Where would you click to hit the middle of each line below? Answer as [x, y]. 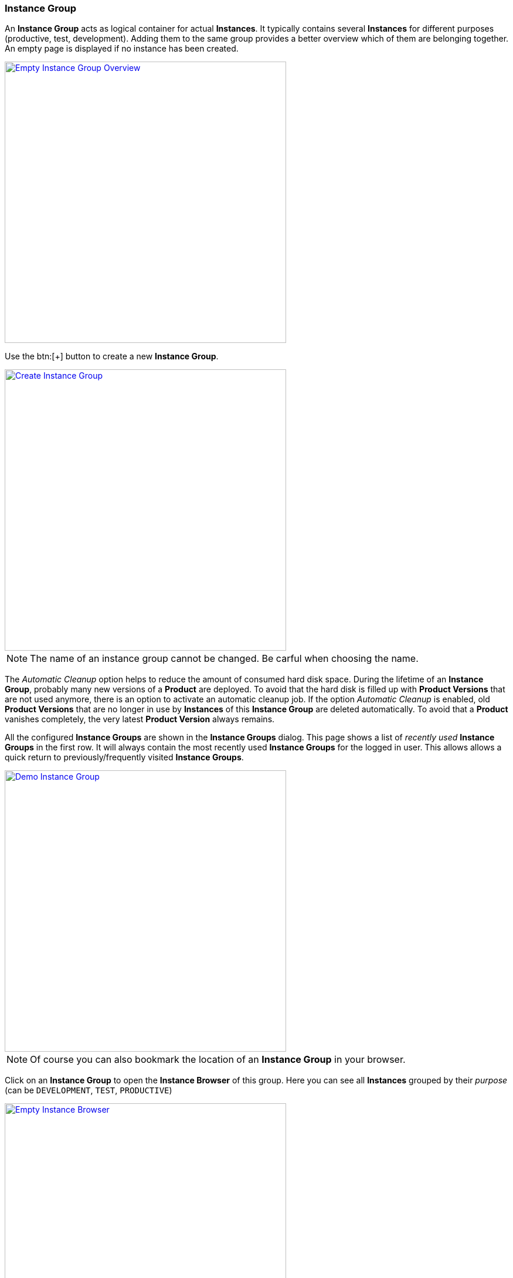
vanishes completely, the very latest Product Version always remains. [140, 719]
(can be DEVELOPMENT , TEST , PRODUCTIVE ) [89, 1090]
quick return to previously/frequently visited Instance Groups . [124, 757]
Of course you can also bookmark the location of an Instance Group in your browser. [218, 1060]
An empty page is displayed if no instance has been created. [122, 49]
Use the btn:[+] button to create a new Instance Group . [112, 356]
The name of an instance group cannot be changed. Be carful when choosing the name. [224, 659]
